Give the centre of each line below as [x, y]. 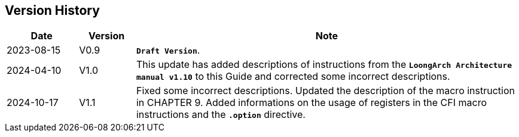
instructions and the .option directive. [221, 115]
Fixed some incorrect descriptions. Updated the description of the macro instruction [326, 91]
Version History [52, 10]
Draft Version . [168, 50]
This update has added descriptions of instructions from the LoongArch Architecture [324, 65]
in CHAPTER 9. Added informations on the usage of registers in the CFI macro [312, 103]
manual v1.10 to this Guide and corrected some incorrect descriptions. [293, 77]
